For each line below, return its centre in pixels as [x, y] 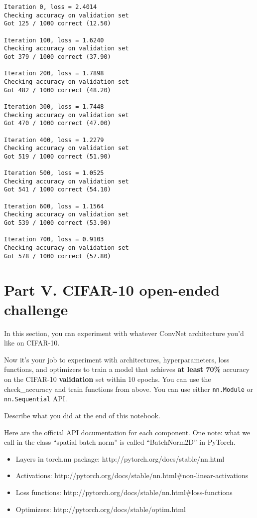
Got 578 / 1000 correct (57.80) [58, 256]
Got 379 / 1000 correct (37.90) [58, 57]
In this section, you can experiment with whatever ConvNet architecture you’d [124, 333]
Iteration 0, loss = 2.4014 [51, 7]
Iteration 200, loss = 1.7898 [54, 74]
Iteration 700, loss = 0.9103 [54, 240]
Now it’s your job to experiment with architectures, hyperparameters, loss [117, 359]
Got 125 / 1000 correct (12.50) [58, 24]
